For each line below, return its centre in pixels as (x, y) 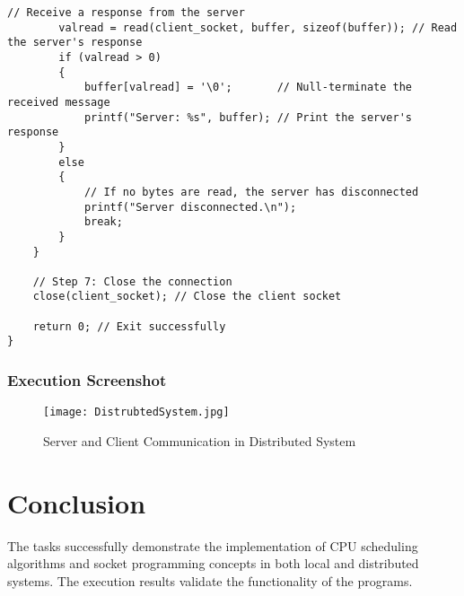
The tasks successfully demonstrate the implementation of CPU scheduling (213, 545)
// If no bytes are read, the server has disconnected (251, 192)
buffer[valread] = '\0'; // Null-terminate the (248, 88)
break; (103, 222)
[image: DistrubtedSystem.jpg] (136, 412)
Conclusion (77, 502)
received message (59, 102)
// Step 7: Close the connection (132, 281)
